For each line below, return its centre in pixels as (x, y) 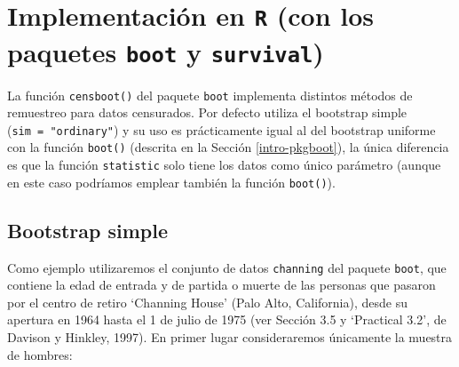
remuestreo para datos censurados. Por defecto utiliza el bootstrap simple (207, 112)
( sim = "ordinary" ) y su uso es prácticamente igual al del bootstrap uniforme (222, 129)
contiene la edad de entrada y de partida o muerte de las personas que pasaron (222, 285)
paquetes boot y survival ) (166, 51)
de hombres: (40, 354)
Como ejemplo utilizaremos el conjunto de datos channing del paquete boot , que (227, 267)
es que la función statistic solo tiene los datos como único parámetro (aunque (224, 165)
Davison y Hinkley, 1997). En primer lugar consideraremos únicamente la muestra (230, 337)
